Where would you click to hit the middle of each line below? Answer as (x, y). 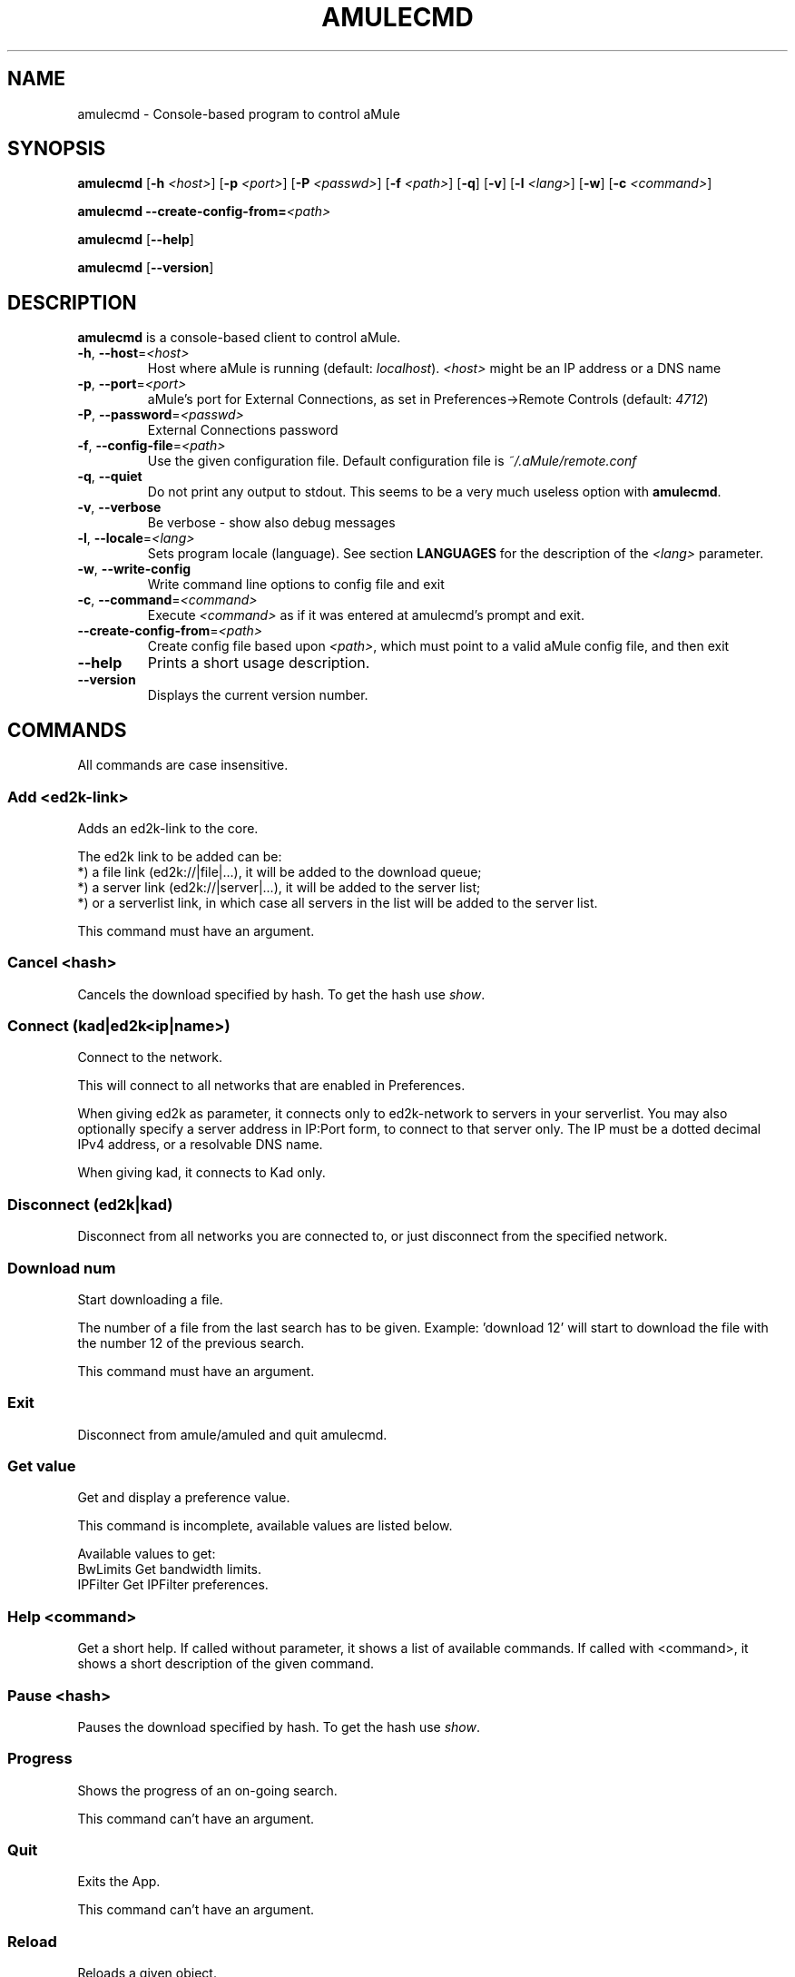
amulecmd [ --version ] (146, 268)
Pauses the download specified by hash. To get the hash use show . (279, 1726)
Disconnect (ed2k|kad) (90, 1204)
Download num (62, 1268)
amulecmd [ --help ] (136, 240)
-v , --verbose (119, 507)
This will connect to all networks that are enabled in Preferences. (271, 1086)
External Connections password (243, 430)
